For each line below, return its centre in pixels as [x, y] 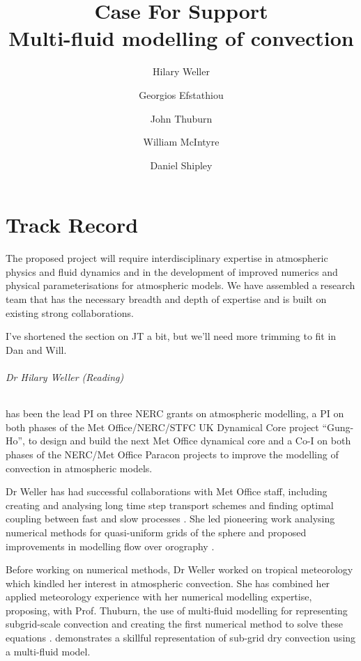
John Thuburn [181, 118]
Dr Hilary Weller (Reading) [65, 376]
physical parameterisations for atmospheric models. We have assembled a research [180, 285]
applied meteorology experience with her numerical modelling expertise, [159, 597]
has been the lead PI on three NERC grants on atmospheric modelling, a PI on [175, 413]
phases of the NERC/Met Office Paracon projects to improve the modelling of [172, 454]
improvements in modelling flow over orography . [110, 546]
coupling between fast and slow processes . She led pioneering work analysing [170, 519]
